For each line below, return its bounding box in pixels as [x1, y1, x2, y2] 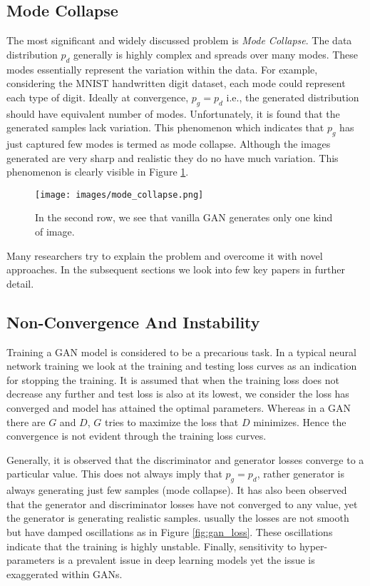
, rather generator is [257, 466, 345, 481]
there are [6, 414, 46, 429]
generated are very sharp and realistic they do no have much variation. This [6, 150, 339, 165]
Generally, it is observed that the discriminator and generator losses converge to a [6, 452, 364, 467]
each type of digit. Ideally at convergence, [6, 89, 189, 104]
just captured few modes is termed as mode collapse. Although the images [6, 136, 331, 151]
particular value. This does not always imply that [6, 466, 222, 481]
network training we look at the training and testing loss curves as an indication [6, 358, 357, 373]
